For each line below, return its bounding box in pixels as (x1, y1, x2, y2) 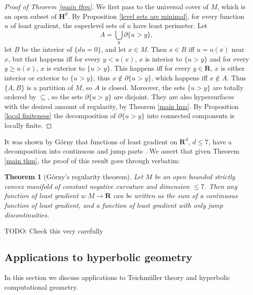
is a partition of (27, 82, 73, 92)
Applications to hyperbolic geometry (4, 249, 193, 264)
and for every (209, 53, 249, 63)
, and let (101, 44, 126, 54)
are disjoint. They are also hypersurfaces (114, 92, 235, 102)
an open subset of (4, 11, 57, 21)
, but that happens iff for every (8, 53, 101, 63)
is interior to (145, 53, 182, 63)
